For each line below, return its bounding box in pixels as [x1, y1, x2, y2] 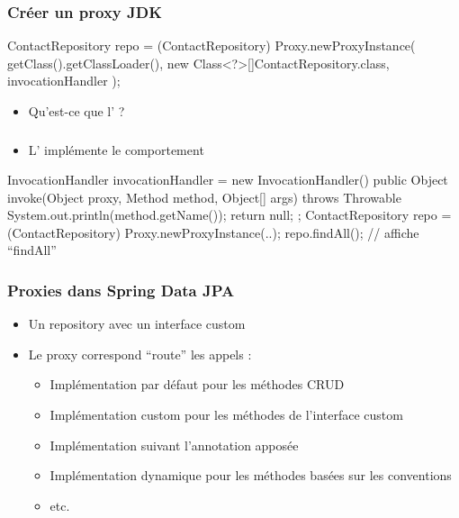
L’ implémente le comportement [28, 140, 204, 159]
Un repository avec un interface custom [28, 314, 246, 333]
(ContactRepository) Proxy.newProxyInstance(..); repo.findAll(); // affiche [7, 223, 419, 241]
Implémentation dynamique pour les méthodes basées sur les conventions [49, 466, 452, 485]
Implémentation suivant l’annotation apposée [49, 435, 299, 454]
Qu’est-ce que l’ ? [28, 102, 125, 120]
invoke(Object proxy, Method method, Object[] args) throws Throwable [7, 187, 401, 206]
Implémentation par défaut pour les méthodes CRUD [49, 375, 345, 394]
